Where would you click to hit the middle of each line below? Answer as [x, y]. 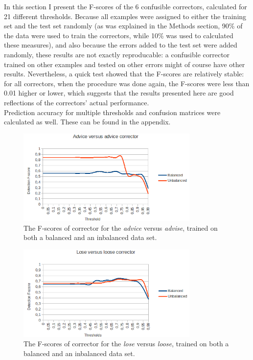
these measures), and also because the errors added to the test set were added [121, 45]
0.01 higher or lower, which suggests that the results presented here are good [119, 93]
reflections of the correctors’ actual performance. [77, 102]
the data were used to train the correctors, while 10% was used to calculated [119, 35]
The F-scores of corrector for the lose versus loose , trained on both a [126, 344]
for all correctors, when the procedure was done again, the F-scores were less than [127, 83]
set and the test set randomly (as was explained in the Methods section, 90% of [123, 26]
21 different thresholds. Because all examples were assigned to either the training [125, 16]
